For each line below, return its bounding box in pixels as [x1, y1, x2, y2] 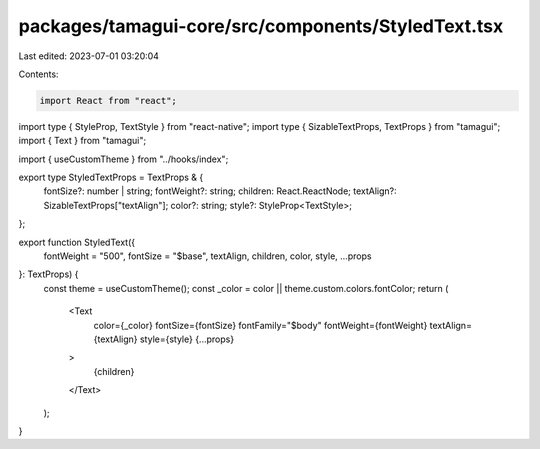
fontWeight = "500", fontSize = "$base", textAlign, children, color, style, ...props [43, 250, 372, 262]
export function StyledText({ [18, 236, 136, 248]
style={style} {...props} [139, 333, 235, 345]
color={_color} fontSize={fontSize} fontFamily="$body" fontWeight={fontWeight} [93, 319, 428, 331]
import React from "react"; [39, 95, 177, 106]
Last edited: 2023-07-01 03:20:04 [18, 50, 160, 62]
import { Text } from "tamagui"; [18, 135, 147, 147]
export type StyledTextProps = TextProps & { [18, 171, 204, 184]
